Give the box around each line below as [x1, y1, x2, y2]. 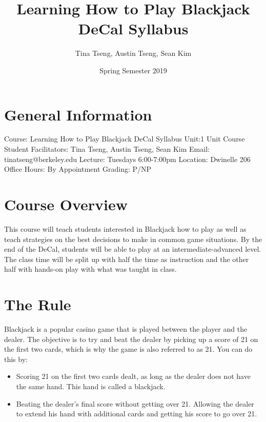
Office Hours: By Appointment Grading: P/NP [4, 164, 152, 174]
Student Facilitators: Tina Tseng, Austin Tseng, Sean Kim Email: [4, 144, 210, 154]
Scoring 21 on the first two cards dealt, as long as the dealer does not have [16, 371, 251, 381]
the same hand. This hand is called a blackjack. [16, 381, 166, 391]
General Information [4, 104, 152, 125]
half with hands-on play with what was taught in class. [4, 264, 177, 274]
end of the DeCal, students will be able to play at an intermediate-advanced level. [4, 244, 261, 254]
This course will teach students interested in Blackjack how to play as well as [4, 223, 247, 234]
